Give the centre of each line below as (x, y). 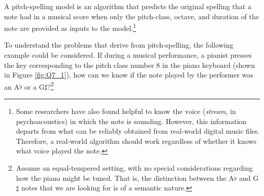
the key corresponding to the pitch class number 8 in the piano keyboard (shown (129, 65)
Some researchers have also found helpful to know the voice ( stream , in (126, 111)
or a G (35, 86)
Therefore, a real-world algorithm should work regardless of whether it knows (136, 141)
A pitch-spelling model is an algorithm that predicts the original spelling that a (128, 6)
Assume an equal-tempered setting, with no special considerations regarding (134, 168)
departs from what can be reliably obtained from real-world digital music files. (138, 131)
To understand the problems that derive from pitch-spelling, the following (119, 45)
